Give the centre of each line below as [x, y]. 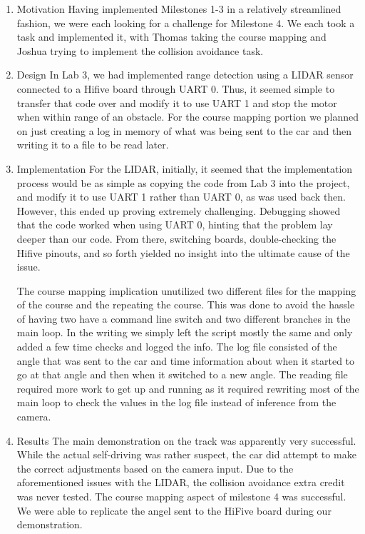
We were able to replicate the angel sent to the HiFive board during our [174, 510]
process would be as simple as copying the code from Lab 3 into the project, [183, 182]
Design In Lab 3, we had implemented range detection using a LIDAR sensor [185, 75]
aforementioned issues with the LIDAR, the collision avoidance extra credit [181, 482]
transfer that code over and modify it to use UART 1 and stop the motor [177, 102]
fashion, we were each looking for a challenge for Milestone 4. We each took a [186, 22]
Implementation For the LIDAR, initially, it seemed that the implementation [185, 168]
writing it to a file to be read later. [93, 145]
